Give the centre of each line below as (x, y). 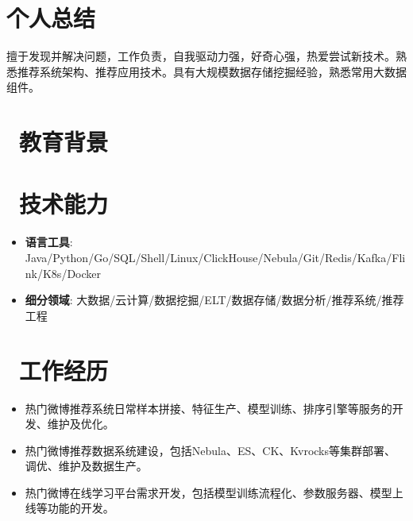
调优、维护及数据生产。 (86, 466)
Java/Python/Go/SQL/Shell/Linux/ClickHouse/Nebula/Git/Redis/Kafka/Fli (215, 257)
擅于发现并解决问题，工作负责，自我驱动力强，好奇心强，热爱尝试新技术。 (201, 56)
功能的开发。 (81, 508)
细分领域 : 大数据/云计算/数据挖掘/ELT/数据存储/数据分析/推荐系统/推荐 (214, 300)
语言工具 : (49, 242)
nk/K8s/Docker (63, 273)
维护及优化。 (81, 424)
